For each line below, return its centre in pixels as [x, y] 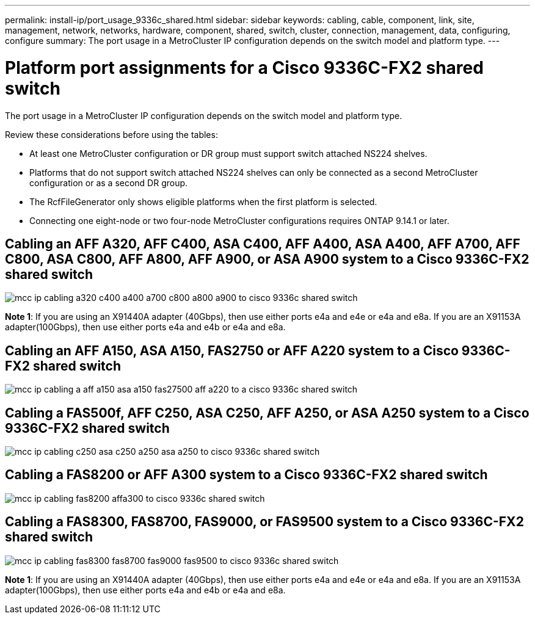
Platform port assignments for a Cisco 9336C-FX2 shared [244, 67]
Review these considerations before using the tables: [111, 134]
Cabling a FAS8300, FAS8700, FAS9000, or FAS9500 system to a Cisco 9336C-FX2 [264, 522]
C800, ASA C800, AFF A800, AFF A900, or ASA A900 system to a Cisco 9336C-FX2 [267, 259]
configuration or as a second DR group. [109, 183]
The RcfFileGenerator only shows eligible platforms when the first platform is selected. [203, 201]
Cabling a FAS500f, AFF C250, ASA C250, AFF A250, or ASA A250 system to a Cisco [267, 413]
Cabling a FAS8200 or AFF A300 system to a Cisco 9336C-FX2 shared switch [246, 475]
